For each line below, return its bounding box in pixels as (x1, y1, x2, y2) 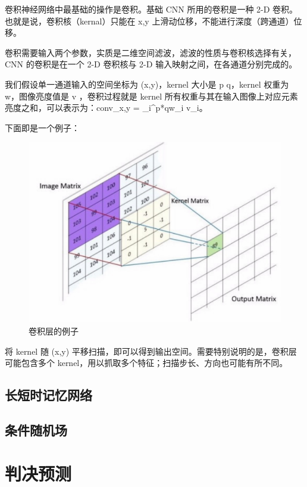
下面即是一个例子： (5, 121, 80, 134)
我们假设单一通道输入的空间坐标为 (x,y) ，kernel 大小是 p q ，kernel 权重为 (5, 77, 289, 90)
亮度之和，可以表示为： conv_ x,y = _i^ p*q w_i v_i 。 (5, 101, 208, 114)
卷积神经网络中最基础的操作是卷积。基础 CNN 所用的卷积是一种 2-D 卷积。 (5, 3, 298, 15)
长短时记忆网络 (5, 386, 92, 404)
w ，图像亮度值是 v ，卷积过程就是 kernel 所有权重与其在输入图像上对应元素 (5, 89, 298, 102)
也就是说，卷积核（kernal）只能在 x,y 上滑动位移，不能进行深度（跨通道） (5, 14, 294, 27)
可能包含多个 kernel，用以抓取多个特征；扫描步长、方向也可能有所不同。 (5, 356, 288, 369)
